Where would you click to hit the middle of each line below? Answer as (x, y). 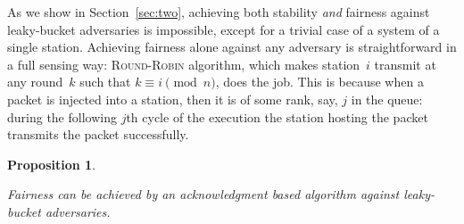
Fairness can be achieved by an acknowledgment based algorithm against (203, 194)
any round (35, 82)
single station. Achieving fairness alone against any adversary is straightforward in (232, 47)
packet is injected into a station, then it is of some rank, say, (173, 99)
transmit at (405, 64)
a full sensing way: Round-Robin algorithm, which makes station (184, 64)
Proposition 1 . (51, 164)
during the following (62, 116)
